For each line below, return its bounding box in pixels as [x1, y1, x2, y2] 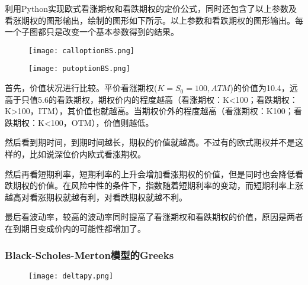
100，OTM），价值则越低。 [50, 116, 154, 128]
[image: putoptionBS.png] [28, 64, 130, 73]
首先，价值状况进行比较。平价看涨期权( [5, 82, 158, 94]
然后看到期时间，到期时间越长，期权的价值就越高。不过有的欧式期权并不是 [5, 136, 295, 148]
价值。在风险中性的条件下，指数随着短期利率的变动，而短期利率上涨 [37, 179, 303, 192]
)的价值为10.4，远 [230, 82, 298, 94]
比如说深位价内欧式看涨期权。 [29, 148, 146, 160]
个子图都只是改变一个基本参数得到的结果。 [12, 25, 179, 38]
